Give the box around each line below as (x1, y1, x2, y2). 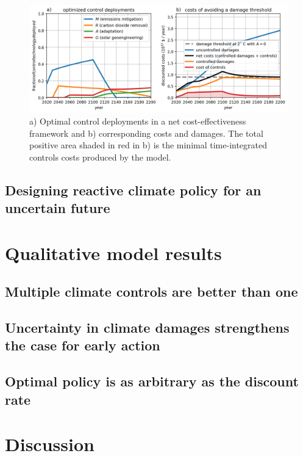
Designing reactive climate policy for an (5, 180, 262, 199)
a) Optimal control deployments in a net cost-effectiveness (29, 114, 246, 127)
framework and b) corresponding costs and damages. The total (29, 126, 263, 139)
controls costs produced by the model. (29, 150, 171, 163)
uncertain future (5, 198, 110, 217)
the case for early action (5, 336, 160, 355)
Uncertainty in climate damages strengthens (5, 318, 290, 337)
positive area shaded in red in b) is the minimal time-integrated (29, 139, 268, 151)
